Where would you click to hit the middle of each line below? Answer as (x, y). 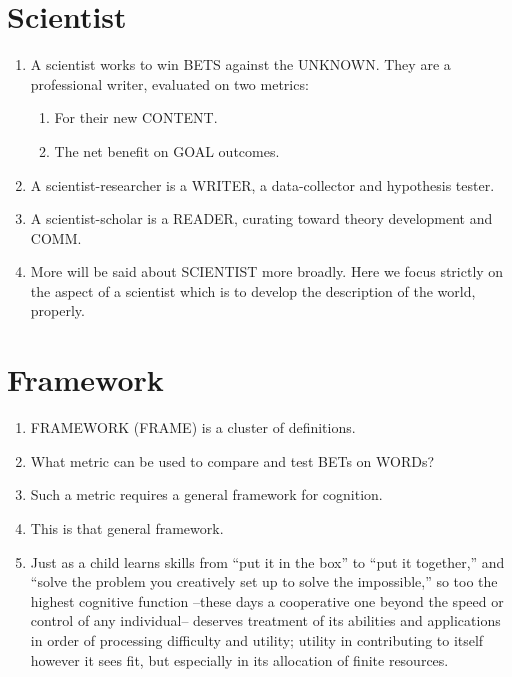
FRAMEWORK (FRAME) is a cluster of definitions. (193, 427)
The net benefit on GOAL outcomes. (167, 150)
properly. (57, 310)
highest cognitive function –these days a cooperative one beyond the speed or (267, 600)
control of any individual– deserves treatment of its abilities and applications (265, 620)
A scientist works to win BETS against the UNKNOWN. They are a (240, 64)
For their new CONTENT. (136, 117)
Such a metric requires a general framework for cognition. (206, 494)
